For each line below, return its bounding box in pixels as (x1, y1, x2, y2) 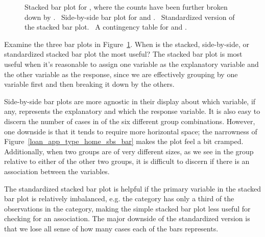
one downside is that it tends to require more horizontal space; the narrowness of (4, 126, 257, 136)
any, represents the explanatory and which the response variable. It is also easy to (4, 106, 260, 116)
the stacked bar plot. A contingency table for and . (25, 21, 187, 32)
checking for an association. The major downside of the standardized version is (4, 213, 250, 224)
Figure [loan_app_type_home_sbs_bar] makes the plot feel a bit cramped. (4, 136, 244, 147)
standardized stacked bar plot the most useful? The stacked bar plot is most (4, 49, 243, 59)
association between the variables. (4, 165, 110, 176)
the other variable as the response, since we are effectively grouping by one (4, 68, 238, 79)
